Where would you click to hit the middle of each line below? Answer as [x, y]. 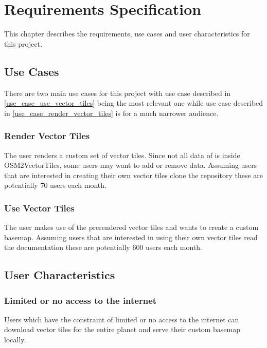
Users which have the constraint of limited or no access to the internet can [122, 319]
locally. [15, 340]
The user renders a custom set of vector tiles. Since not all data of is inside [122, 155]
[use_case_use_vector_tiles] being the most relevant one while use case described [134, 103]
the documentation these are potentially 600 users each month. [103, 247]
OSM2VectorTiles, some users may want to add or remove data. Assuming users [131, 165]
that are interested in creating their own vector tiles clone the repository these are [134, 175]
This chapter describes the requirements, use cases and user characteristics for [127, 34]
